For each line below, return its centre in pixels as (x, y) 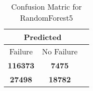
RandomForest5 (46, 18)
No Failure (60, 51)
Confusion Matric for (46, 6)
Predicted (43, 37)
